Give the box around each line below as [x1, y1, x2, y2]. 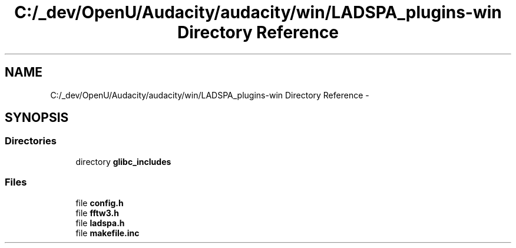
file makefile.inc [75, 227, 140, 238]
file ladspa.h [75, 217, 125, 228]
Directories [5, 135, 57, 147]
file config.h [75, 197, 124, 208]
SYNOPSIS [5, 110, 69, 125]
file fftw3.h [75, 207, 119, 218]
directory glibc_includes [75, 156, 171, 167]
